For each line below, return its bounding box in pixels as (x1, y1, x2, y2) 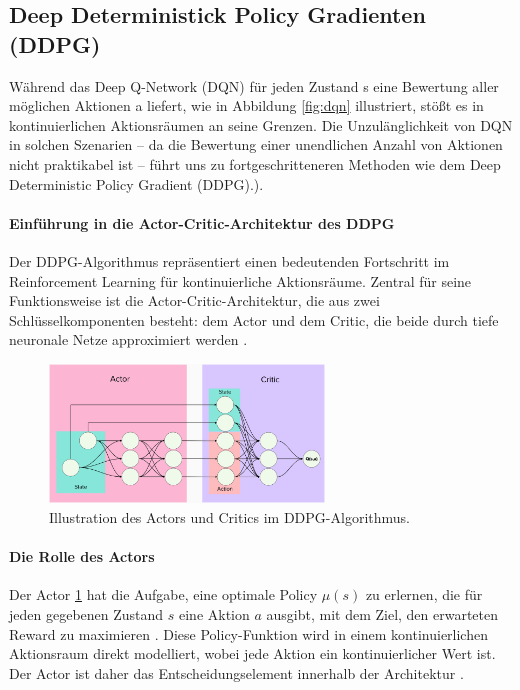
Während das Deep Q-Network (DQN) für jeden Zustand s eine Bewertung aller (9, 75, 499, 96)
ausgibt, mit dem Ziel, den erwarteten (266, 603, 499, 624)
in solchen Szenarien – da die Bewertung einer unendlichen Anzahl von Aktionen (9, 134, 503, 155)
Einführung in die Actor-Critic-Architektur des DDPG (9, 212, 395, 233)
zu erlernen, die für (365, 584, 483, 605)
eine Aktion (178, 603, 250, 624)
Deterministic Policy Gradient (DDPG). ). (9, 173, 264, 194)
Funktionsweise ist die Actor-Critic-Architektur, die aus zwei (9, 290, 380, 311)
